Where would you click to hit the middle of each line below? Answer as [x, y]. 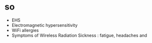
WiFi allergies [25, 30]
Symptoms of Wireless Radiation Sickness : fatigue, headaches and [79, 35]
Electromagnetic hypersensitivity [45, 25]
